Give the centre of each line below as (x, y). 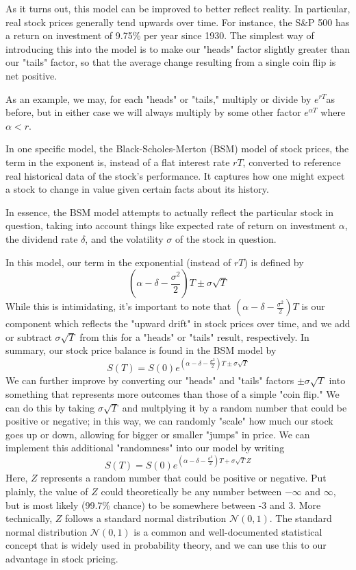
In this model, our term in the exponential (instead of (118, 262)
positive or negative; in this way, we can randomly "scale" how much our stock (169, 421)
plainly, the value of (47, 491)
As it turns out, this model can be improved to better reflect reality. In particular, (178, 8)
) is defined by (274, 262)
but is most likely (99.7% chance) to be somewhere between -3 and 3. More (163, 504)
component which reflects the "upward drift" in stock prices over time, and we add (178, 323)
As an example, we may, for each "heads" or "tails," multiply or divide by (158, 98)
